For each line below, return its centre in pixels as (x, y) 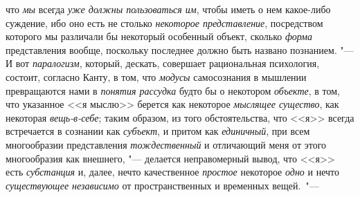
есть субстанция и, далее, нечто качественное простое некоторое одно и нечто (172, 172)
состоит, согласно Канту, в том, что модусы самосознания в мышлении (156, 76)
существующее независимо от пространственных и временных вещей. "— (162, 185)
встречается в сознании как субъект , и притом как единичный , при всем (158, 131)
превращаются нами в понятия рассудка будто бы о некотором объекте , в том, (173, 90)
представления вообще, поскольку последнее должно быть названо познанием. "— (180, 49)
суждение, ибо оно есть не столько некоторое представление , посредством (164, 22)
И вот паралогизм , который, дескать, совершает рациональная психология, (163, 63)
